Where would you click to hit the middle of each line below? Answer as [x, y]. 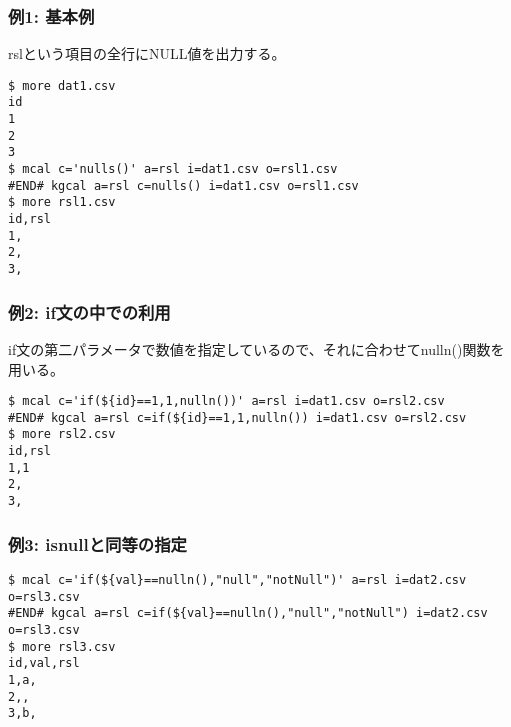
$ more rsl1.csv [62, 202]
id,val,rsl [44, 663]
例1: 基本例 [51, 15]
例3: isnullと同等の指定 [97, 543]
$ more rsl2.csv [62, 434]
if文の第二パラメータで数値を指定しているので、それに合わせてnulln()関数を [256, 348]
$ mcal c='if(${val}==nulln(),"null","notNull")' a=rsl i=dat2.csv [237, 579]
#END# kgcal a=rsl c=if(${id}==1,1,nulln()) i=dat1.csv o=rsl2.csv [237, 417]
